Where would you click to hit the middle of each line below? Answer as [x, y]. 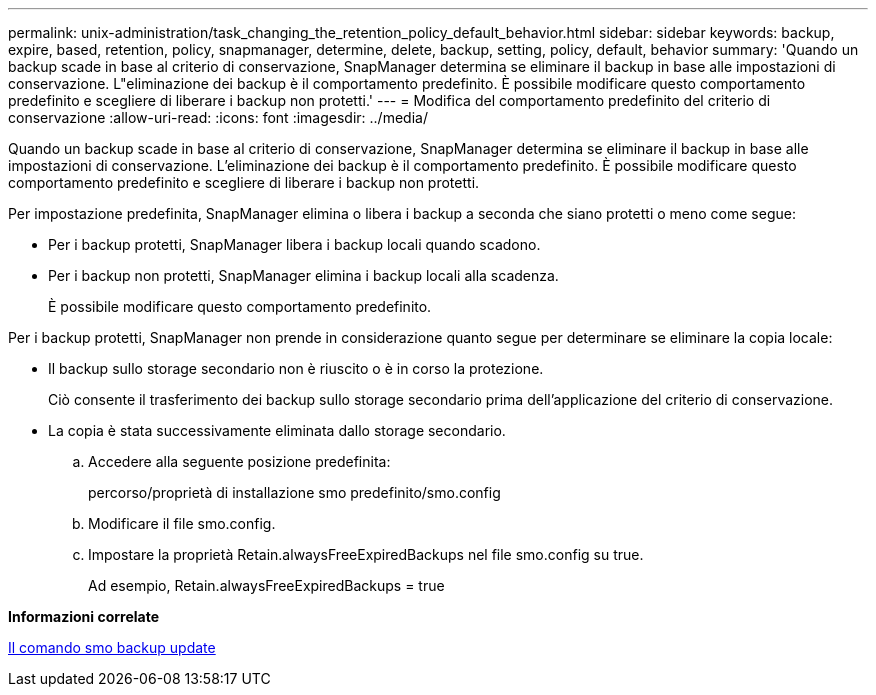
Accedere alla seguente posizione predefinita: [239, 461]
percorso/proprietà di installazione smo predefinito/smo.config [294, 492]
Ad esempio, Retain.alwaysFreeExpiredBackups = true [266, 585]
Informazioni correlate [84, 616]
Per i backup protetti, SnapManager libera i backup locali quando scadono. [294, 244]
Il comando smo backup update [112, 647]
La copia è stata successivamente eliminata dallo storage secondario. [277, 430]
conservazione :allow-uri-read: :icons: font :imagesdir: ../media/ [218, 117]
